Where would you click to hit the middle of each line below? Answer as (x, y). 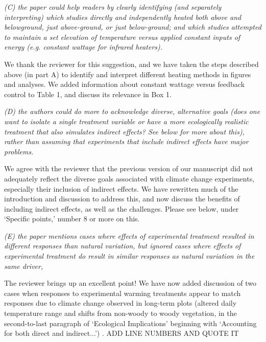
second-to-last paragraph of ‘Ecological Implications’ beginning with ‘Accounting (130, 323)
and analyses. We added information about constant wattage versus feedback (125, 84)
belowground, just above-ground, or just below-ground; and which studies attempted (133, 27)
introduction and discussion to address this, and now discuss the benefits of (122, 199)
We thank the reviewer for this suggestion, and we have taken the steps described (131, 64)
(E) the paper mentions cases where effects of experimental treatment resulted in (129, 235)
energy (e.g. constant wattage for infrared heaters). (83, 47)
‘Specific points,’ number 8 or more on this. (72, 219)
